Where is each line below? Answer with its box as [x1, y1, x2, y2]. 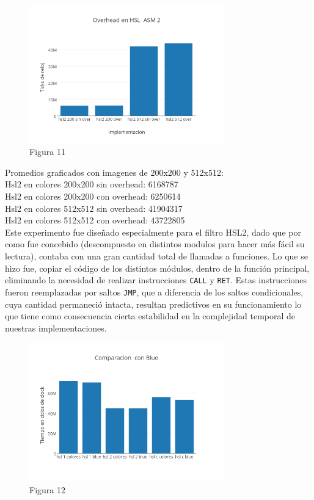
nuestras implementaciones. [5, 321, 107, 334]
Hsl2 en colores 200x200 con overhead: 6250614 [5, 190, 181, 203]
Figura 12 [29, 483, 65, 496]
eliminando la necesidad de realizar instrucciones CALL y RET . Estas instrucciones [5, 274, 307, 286]
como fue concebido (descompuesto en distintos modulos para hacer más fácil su [5, 237, 305, 250]
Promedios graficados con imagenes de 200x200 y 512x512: [5, 165, 224, 178]
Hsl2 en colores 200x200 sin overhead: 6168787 [5, 178, 178, 190]
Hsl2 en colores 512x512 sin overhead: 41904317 [5, 201, 183, 214]
